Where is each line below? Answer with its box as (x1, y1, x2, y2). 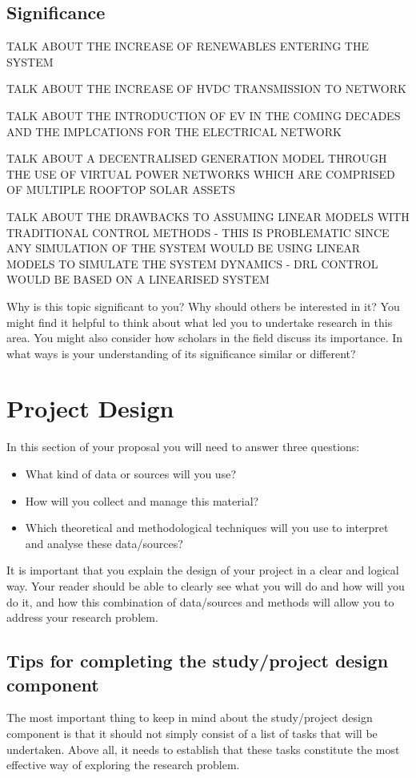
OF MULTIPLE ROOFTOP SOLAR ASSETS (6, 181, 235, 198)
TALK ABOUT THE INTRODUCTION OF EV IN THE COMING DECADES (6, 107, 401, 123)
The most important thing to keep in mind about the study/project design (6, 709, 373, 726)
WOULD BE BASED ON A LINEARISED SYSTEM (6, 271, 270, 288)
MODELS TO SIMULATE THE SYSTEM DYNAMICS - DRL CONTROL (6, 255, 378, 272)
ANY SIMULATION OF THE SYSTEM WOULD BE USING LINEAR (6, 240, 361, 256)
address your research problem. (6, 609, 158, 626)
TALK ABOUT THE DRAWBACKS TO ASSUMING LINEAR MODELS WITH (6, 208, 410, 224)
